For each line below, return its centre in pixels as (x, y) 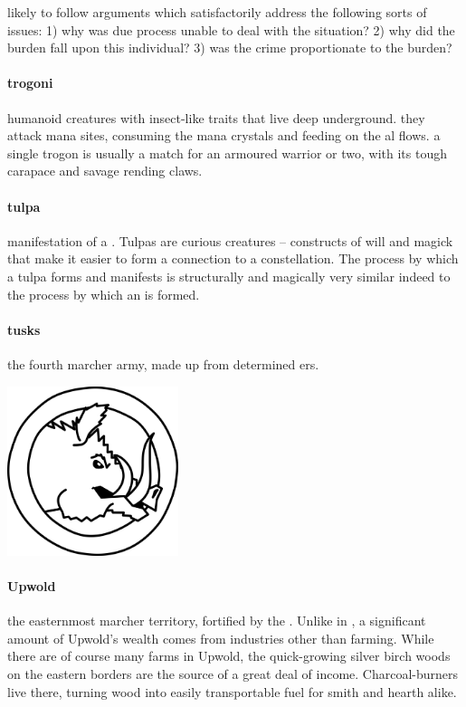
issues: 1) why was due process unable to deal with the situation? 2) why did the (231, 29)
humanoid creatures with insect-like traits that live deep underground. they (216, 117)
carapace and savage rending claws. (105, 171)
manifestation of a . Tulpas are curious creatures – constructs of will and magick (230, 240)
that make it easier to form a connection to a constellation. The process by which (233, 258)
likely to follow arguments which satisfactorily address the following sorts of (217, 12)
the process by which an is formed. (104, 294)
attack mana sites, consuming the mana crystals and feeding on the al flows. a (224, 135)
